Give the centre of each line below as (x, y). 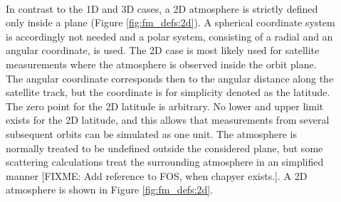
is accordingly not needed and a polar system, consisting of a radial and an (169, 36)
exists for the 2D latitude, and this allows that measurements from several (168, 120)
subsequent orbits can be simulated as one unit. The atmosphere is (151, 133)
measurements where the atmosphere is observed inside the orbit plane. (161, 64)
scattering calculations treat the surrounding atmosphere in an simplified (165, 162)
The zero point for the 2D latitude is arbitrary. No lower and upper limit (165, 106)
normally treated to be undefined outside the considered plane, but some (164, 148)
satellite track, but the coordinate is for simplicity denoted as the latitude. (168, 92)
